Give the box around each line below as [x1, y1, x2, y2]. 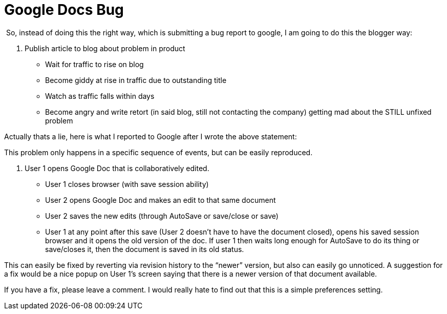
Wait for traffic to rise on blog [45, 59, 144, 69]
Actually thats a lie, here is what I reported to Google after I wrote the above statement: [4, 132, 297, 141]
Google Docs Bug [4, 1, 124, 18]
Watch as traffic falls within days [45, 91, 155, 100]
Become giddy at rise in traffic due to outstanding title [45, 75, 227, 85]
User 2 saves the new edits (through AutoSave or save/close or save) [45, 211, 279, 220]
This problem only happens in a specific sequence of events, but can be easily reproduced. [4, 148, 313, 157]
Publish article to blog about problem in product [25, 44, 185, 53]
